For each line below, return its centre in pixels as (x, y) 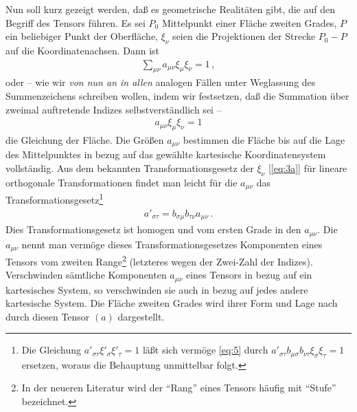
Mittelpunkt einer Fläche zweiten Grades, (249, 22)
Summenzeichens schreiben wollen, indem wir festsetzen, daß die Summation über (177, 96)
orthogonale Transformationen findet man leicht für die (122, 182)
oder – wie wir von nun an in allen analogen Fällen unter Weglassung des (161, 82)
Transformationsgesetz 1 (55, 198)
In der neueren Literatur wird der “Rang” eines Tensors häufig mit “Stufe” (179, 388)
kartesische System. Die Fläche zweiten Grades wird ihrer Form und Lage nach (172, 303)
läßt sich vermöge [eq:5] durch (205, 350)
